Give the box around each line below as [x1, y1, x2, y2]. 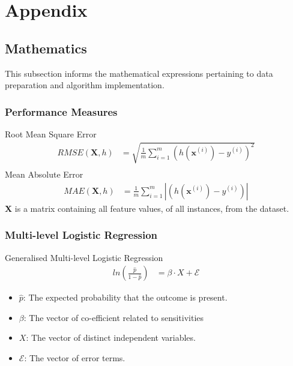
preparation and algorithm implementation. [5, 79, 165, 91]
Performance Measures [5, 104, 118, 119]
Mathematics [5, 38, 87, 57]
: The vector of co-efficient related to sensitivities [23, 311, 204, 323]
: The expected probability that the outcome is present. [23, 291, 228, 304]
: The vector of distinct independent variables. [26, 331, 196, 344]
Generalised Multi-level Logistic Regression [5, 251, 163, 263]
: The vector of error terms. [24, 352, 125, 364]
